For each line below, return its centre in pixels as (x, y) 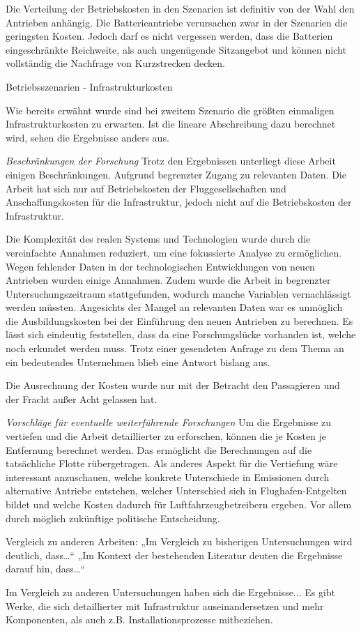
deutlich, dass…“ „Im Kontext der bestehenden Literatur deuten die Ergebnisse (174, 555)
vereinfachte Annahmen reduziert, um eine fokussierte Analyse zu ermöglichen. (174, 252)
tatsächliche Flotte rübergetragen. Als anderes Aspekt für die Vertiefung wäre (172, 463)
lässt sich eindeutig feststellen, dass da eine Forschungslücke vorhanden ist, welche (181, 334)
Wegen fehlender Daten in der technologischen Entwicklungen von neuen (160, 266)
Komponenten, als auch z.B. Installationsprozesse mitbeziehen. (139, 619)
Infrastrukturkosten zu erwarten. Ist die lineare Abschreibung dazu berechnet (171, 124)
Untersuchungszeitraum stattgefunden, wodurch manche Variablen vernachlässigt (179, 293)
